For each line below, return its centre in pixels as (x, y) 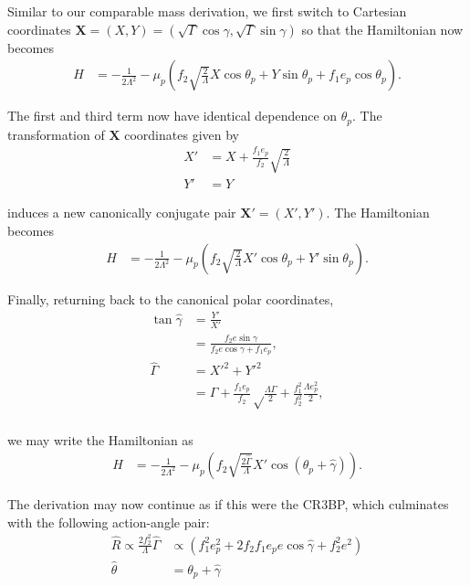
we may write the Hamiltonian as (100, 439)
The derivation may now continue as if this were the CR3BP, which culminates (228, 504)
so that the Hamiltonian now (382, 29)
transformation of (56, 134)
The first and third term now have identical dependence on (172, 116)
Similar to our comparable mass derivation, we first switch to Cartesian (207, 11)
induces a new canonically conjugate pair (122, 213)
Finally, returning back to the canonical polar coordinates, (171, 298)
